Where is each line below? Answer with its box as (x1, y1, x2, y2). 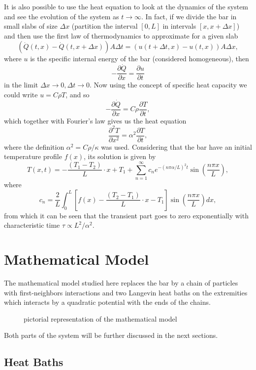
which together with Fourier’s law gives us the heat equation (4, 115, 187, 125)
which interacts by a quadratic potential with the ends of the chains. (4, 297, 211, 307)
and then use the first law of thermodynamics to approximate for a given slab (4, 30, 238, 41)
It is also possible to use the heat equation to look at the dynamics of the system (4, 1, 249, 11)
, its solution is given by (84, 151, 156, 162)
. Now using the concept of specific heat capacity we (90, 80, 247, 90)
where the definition (4, 141, 64, 152)
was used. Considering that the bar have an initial (101, 141, 252, 152)
